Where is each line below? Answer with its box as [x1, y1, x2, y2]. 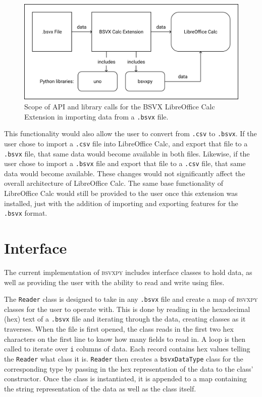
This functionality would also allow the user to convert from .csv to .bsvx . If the [4, 128, 257, 139]
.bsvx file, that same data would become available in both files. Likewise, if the [4, 148, 250, 158]
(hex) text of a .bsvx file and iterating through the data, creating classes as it [4, 313, 246, 324]
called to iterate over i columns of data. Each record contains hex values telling [4, 343, 250, 354]
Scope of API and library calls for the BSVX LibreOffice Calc [24, 101, 215, 111]
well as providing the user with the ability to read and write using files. [4, 276, 225, 287]
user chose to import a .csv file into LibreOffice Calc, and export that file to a [4, 138, 248, 148]
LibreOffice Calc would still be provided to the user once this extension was [4, 188, 238, 198]
